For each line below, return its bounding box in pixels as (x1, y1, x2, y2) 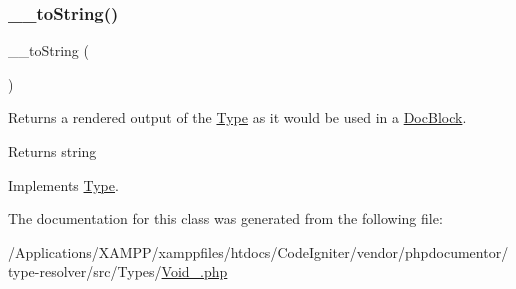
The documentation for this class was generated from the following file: (8, 208, 443, 229)
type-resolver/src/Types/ (8, 261, 162, 282)
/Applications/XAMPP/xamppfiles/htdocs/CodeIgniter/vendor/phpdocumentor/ (8, 241, 509, 262)
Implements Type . (8, 174, 119, 195)
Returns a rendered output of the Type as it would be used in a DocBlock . (8, 107, 467, 128)
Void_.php (161, 261, 228, 282)
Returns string (8, 141, 97, 161)
